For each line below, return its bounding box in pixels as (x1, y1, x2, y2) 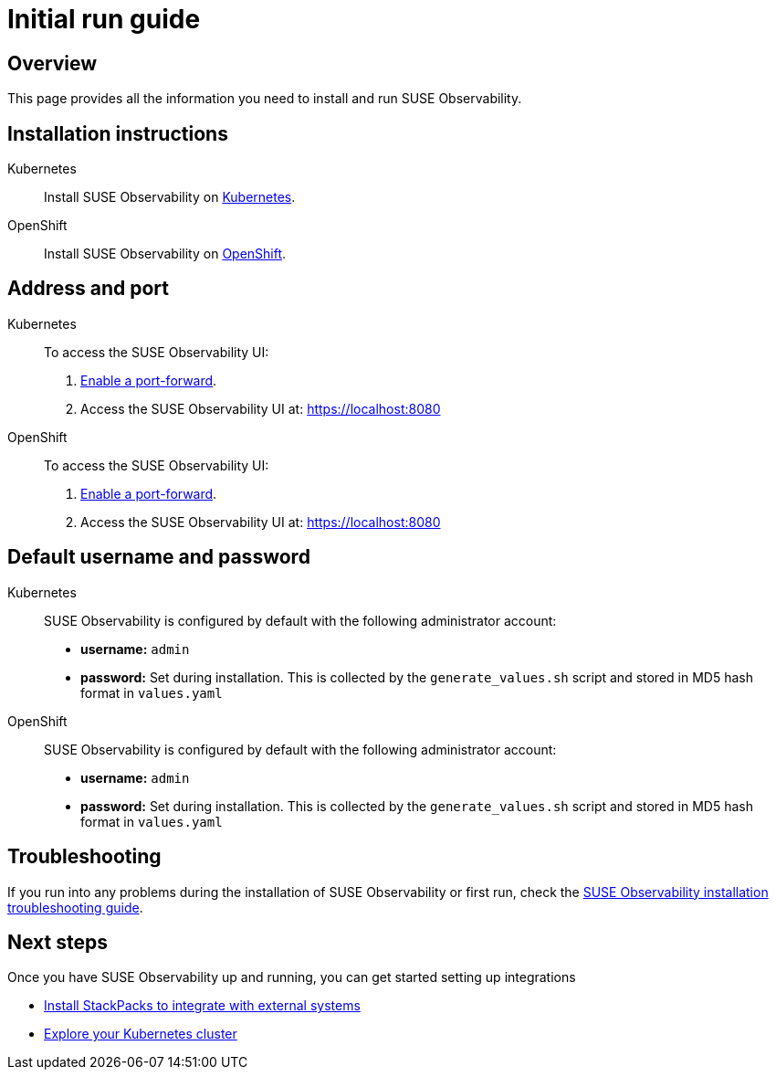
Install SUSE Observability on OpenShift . (44, 246, 287, 262)
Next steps (7, 930, 108, 954)
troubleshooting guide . (7, 899, 143, 915)
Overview (7, 51, 98, 75)
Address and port (7, 277, 169, 301)
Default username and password (7, 545, 310, 569)
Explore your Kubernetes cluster (44, 1026, 237, 1042)
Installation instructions (7, 121, 228, 145)
